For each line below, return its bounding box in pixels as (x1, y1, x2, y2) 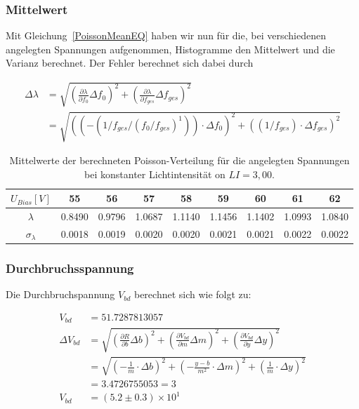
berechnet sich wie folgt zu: (133, 287, 252, 302)
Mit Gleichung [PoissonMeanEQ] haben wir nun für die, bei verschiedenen (6, 28, 326, 43)
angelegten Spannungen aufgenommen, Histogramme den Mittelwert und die (6, 41, 335, 56)
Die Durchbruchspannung (6, 287, 115, 302)
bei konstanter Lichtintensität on (84, 166, 226, 181)
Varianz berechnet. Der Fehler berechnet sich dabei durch (6, 55, 254, 70)
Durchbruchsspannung (6, 260, 134, 277)
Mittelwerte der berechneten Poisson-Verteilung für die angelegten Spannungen (9, 153, 350, 168)
